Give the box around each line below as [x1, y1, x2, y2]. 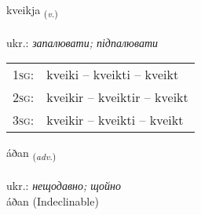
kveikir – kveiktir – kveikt [46, 88, 188, 107]
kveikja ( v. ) [6, 2, 58, 20]
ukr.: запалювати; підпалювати [6, 34, 159, 50]
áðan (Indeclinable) [6, 192, 99, 209]
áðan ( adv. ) [6, 144, 57, 163]
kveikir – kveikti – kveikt [46, 111, 184, 129]
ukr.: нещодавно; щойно [6, 177, 121, 194]
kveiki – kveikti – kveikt [46, 65, 179, 84]
